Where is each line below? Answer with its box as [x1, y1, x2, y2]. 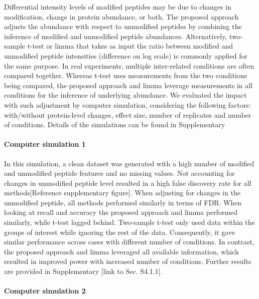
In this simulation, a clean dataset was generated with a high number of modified [4, 158, 254, 168]
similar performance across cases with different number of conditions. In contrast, [4, 236, 254, 247]
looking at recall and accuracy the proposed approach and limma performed [4, 207, 238, 217]
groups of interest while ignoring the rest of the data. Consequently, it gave [4, 226, 235, 237]
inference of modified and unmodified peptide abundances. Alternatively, [4, 31, 227, 41]
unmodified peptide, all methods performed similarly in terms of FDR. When [4, 197, 242, 207]
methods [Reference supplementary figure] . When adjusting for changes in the [4, 187, 241, 198]
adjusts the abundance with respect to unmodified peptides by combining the [4, 21, 242, 32]
